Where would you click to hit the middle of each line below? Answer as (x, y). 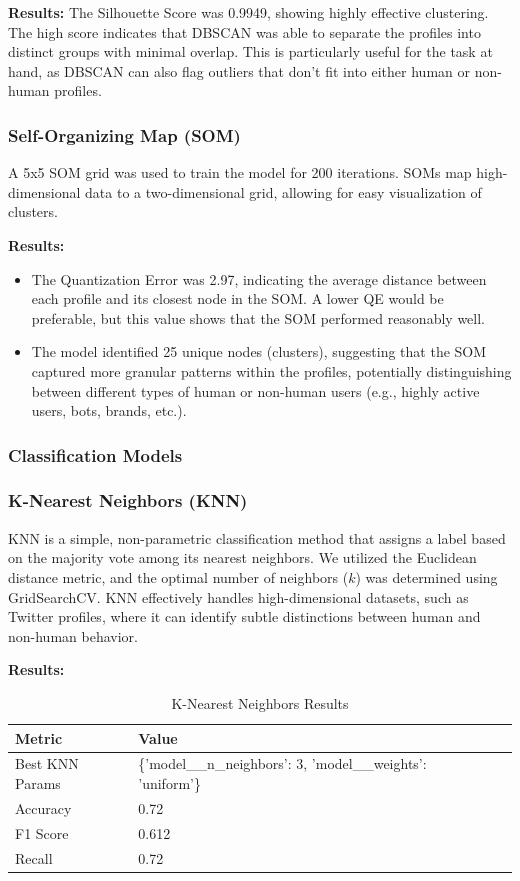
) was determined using (426, 576)
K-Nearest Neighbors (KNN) (128, 500)
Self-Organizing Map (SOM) (124, 134)
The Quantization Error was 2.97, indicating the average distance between (259, 278)
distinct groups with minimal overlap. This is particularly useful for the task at (250, 51)
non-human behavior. (73, 635)
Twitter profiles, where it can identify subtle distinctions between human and (244, 616)
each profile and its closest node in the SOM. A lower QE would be (237, 298)
